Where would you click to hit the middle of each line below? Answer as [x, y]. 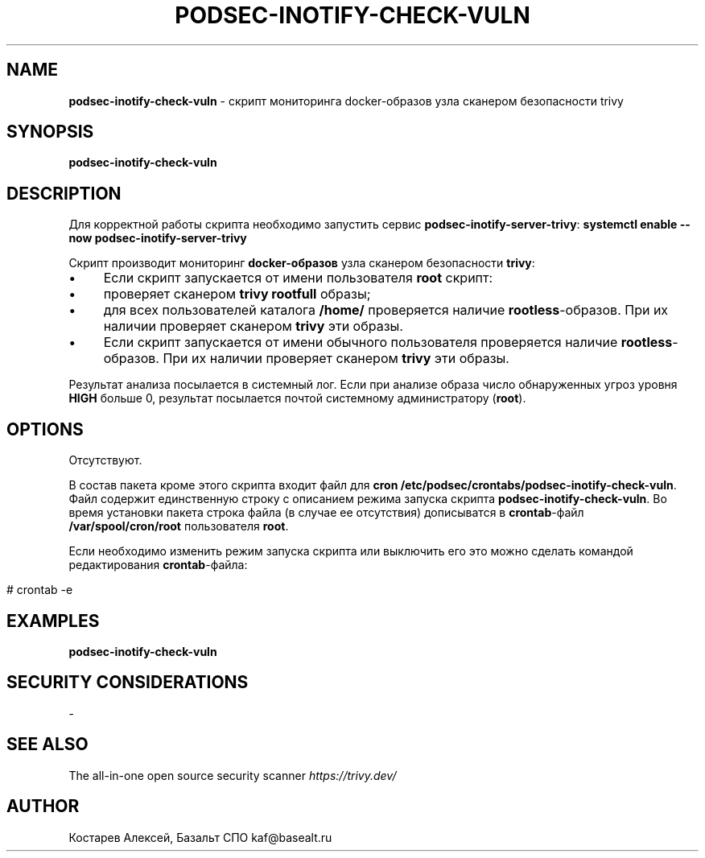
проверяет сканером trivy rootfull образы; [237, 294]
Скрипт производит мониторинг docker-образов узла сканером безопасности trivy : [302, 263]
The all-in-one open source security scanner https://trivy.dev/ [233, 775]
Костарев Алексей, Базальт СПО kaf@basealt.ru [200, 837]
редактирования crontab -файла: [158, 565]
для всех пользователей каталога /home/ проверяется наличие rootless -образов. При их [386, 310]
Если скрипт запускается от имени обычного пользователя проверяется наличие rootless [388, 342]
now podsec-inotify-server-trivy [158, 238]
